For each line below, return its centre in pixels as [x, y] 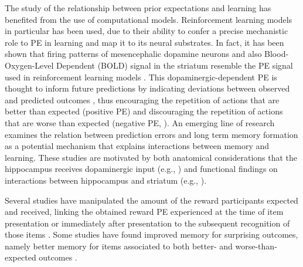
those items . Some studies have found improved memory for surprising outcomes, [151, 234]
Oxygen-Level [29, 65]
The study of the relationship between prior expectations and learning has [138, 8]
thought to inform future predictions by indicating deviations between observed [147, 88]
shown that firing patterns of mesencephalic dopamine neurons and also [133, 54]
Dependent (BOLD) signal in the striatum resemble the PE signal [175, 65]
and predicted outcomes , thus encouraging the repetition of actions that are [142, 99]
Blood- [277, 54]
